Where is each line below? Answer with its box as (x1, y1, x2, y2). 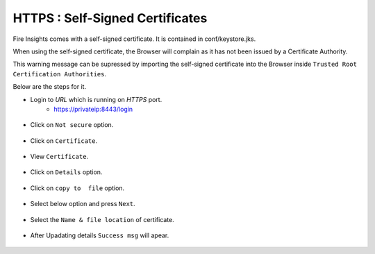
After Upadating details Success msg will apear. (30, 231, 169, 239)
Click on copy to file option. (30, 184, 125, 192)
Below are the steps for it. (12, 83, 87, 91)
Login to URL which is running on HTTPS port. (30, 95, 162, 103)
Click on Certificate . (30, 136, 97, 145)
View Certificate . (30, 153, 89, 161)
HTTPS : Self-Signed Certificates (12, 10, 208, 26)
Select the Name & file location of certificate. (30, 215, 175, 223)
